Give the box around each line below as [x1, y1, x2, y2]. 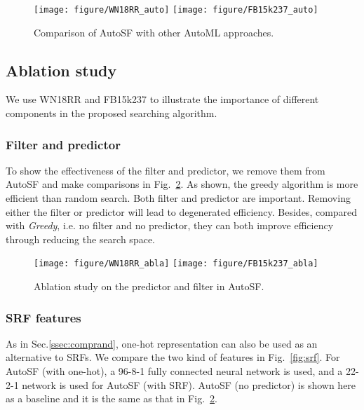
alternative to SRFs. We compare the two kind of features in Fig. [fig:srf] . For [6, 350, 340, 364]
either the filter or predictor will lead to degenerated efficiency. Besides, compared [6, 204, 358, 219]
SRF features [6, 308, 81, 326]
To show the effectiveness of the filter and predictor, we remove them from [6, 163, 325, 177]
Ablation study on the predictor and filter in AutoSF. [34, 279, 264, 294]
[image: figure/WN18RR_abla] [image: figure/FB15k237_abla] [34, 259, 318, 269]
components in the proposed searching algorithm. [6, 106, 217, 121]
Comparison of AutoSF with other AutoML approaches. [34, 25, 274, 39]
